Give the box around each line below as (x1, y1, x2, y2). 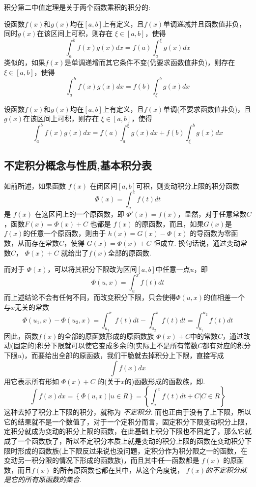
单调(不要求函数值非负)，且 (163, 103, 252, 114)
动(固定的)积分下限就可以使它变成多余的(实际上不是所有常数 (4, 340, 198, 351)
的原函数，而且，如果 (135, 218, 204, 228)
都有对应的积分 (202, 340, 251, 351)
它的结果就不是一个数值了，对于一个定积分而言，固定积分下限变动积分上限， (4, 416, 252, 426)
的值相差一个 (203, 292, 245, 302)
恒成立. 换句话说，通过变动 (153, 237, 241, 248)
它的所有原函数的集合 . (10, 474, 82, 485)
